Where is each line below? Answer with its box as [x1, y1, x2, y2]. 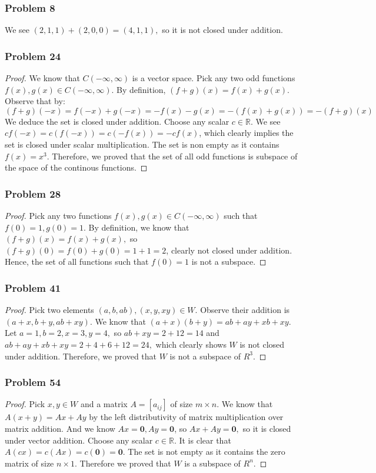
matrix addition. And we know [5, 422, 115, 434]
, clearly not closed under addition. [166, 244, 292, 256]
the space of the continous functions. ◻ [5, 161, 148, 174]
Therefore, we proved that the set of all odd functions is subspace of [52, 149, 298, 162]
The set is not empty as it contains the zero [128, 445, 285, 458]
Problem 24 [5, 48, 61, 63]
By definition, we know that [88, 221, 189, 233]
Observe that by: [5, 95, 65, 107]
